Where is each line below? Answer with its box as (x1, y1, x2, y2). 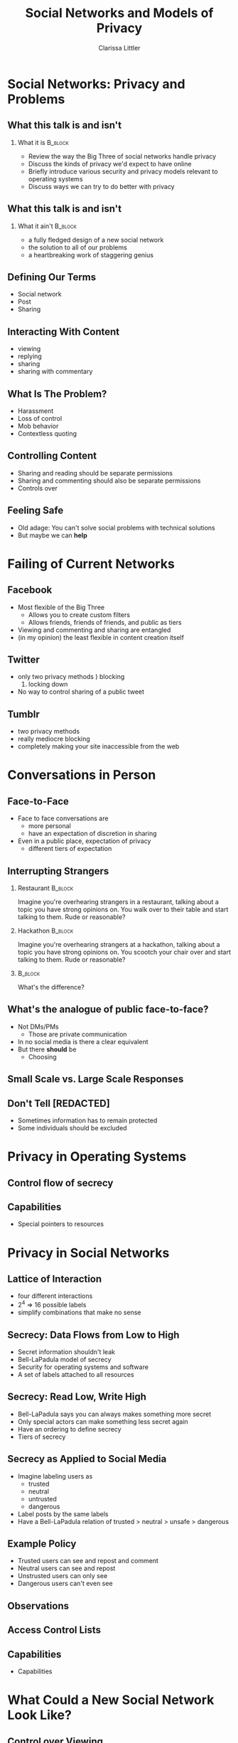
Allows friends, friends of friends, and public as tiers (28, 618, 183, 626)
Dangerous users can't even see (17, 1580, 113, 1588)
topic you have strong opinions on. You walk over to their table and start (17, 905, 229, 914)
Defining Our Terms (7, 271, 97, 283)
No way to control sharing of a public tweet (17, 687, 144, 696)
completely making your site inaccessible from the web (17, 742, 180, 751)
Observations (7, 1599, 70, 1611)
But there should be (17, 1045, 77, 1053)
